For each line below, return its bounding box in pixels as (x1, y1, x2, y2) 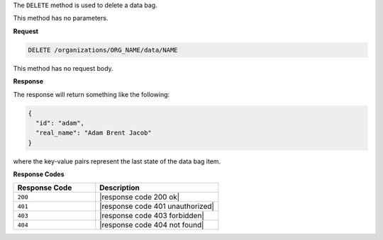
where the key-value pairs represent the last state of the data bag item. (13, 156, 221, 166)
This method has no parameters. (13, 14, 109, 23)
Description (99, 183, 140, 193)
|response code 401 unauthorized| (99, 202, 214, 212)
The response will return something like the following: (13, 90, 170, 98)
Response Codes (13, 170, 65, 178)
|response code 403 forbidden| (99, 211, 205, 221)
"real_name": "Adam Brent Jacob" (35, 129, 152, 137)
